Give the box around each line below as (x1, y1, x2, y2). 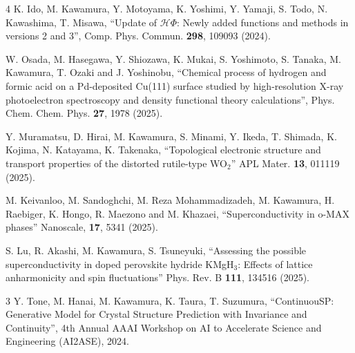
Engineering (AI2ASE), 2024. (6, 334, 129, 348)
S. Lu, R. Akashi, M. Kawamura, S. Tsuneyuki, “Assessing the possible (6, 242, 307, 257)
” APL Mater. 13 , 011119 (231, 155, 340, 170)
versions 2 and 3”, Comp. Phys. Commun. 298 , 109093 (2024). (6, 28, 271, 43)
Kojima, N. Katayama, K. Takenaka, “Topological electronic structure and (6, 142, 321, 157)
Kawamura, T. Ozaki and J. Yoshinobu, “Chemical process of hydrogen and (6, 65, 327, 79)
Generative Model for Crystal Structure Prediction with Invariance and (6, 307, 307, 321)
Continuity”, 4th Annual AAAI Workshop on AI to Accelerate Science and (6, 320, 322, 334)
